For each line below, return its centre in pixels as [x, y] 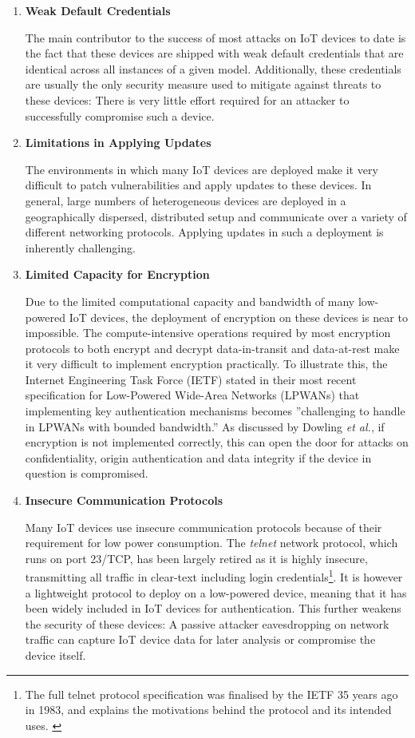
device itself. [55, 655]
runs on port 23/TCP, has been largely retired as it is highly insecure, [196, 558]
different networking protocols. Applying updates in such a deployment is [204, 232]
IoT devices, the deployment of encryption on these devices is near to [238, 317]
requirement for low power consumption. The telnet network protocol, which [211, 543]
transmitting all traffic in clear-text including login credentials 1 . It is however [214, 576]
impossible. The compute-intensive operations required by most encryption [208, 333]
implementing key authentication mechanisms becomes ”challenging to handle [215, 411]
